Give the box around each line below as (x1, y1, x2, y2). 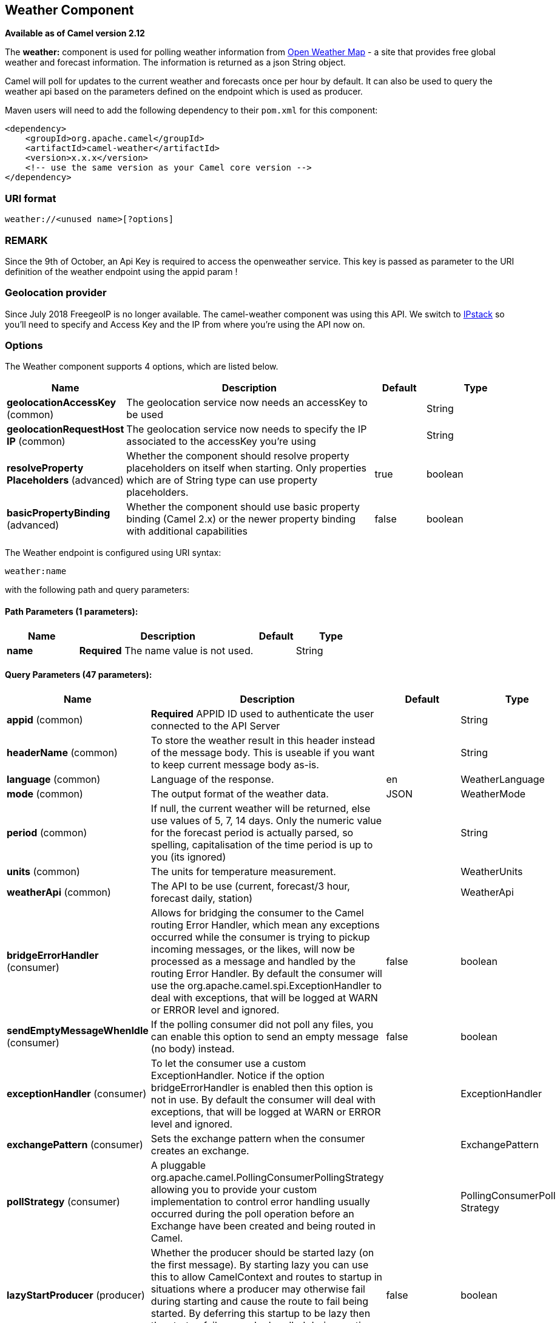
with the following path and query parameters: (5, 584, 190, 595)
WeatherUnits (460, 865, 523, 878)
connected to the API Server (150, 719, 280, 732)
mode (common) (7, 787, 83, 800)
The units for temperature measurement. (150, 865, 336, 878)
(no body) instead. (150, 1042, 235, 1055)
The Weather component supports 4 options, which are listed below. (5, 361, 278, 372)
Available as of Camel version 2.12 (5, 28, 145, 39)
